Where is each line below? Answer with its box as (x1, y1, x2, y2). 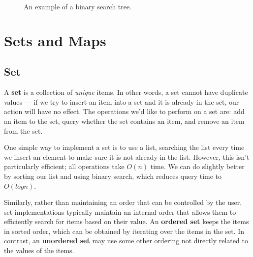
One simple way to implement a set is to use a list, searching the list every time (4, 142, 245, 152)
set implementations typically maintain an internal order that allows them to (4, 206, 236, 217)
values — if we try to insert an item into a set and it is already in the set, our (4, 96, 239, 107)
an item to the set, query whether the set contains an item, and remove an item (4, 115, 245, 126)
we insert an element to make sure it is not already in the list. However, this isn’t (4, 151, 250, 162)
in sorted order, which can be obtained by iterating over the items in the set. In (4, 226, 245, 236)
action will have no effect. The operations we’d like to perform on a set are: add (4, 106, 245, 116)
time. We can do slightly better (150, 161, 245, 171)
